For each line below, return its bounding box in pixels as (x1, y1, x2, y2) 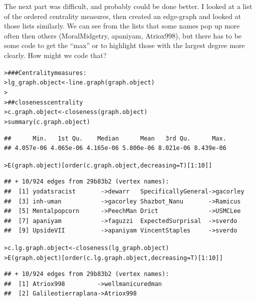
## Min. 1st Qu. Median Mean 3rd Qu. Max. (4, 134, 226, 142)
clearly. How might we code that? (4, 49, 107, 60)
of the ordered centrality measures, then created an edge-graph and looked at (4, 10, 241, 21)
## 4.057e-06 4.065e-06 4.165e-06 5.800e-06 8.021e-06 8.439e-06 (4, 144, 226, 152)
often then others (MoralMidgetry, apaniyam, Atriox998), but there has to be (4, 30, 242, 40)
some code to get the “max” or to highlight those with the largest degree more (4, 40, 245, 50)
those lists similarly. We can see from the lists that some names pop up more (4, 20, 240, 31)
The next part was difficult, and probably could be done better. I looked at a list (4, 1, 252, 11)
